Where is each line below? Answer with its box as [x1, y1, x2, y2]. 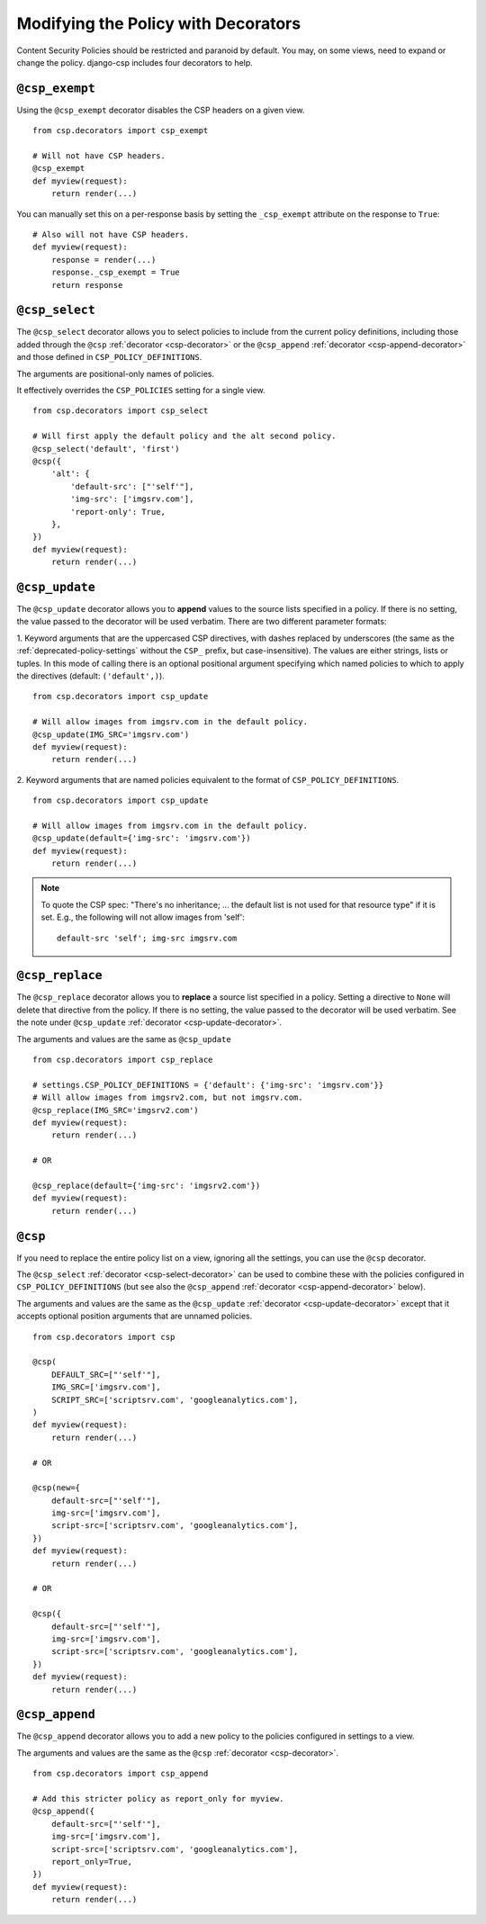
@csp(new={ [32, 1483, 81, 1493]
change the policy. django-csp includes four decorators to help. [16, 57, 254, 67]
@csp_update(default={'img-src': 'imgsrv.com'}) [32, 833, 251, 843]
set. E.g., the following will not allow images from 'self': [40, 912, 245, 922]
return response [50, 280, 123, 290]
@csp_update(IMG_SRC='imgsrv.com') [32, 729, 190, 740]
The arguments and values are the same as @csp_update [16, 1033, 231, 1044]
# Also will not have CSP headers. [32, 229, 190, 239]
